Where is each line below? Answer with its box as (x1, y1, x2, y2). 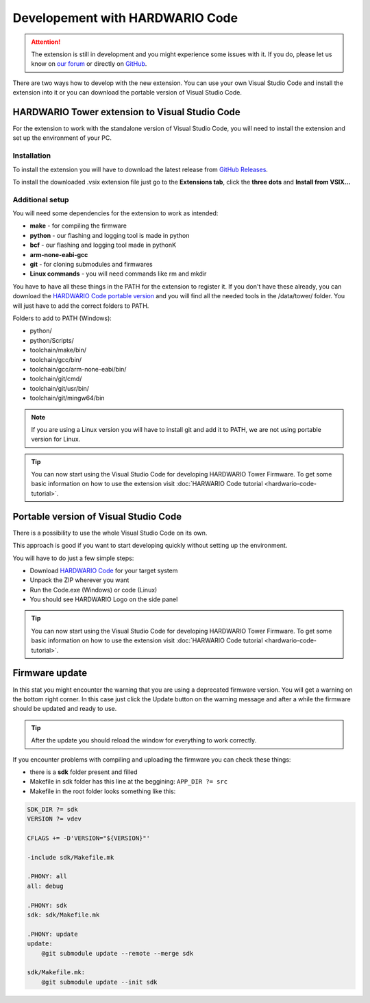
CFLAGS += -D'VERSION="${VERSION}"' (27, 834, 151, 842)
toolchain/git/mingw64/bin (29, 394, 106, 402)
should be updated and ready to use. (12, 705, 117, 713)
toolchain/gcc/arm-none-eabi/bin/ (29, 365, 127, 373)
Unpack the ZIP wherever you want (29, 576, 129, 584)
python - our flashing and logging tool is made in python (29, 231, 190, 239)
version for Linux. (31, 435, 81, 444)
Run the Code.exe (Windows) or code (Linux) (29, 585, 158, 594)
